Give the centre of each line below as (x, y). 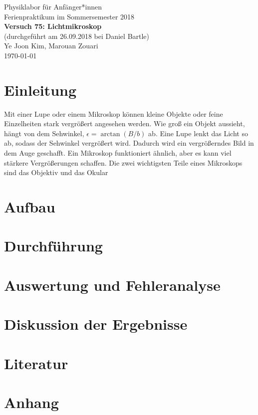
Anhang (31, 402)
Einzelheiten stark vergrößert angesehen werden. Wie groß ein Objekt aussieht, (125, 123)
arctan (110, 134)
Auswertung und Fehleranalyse (112, 285)
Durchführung (53, 246)
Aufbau (30, 207)
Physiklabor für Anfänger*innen (53, 6)
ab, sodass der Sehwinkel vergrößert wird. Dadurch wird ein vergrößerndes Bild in (129, 143)
